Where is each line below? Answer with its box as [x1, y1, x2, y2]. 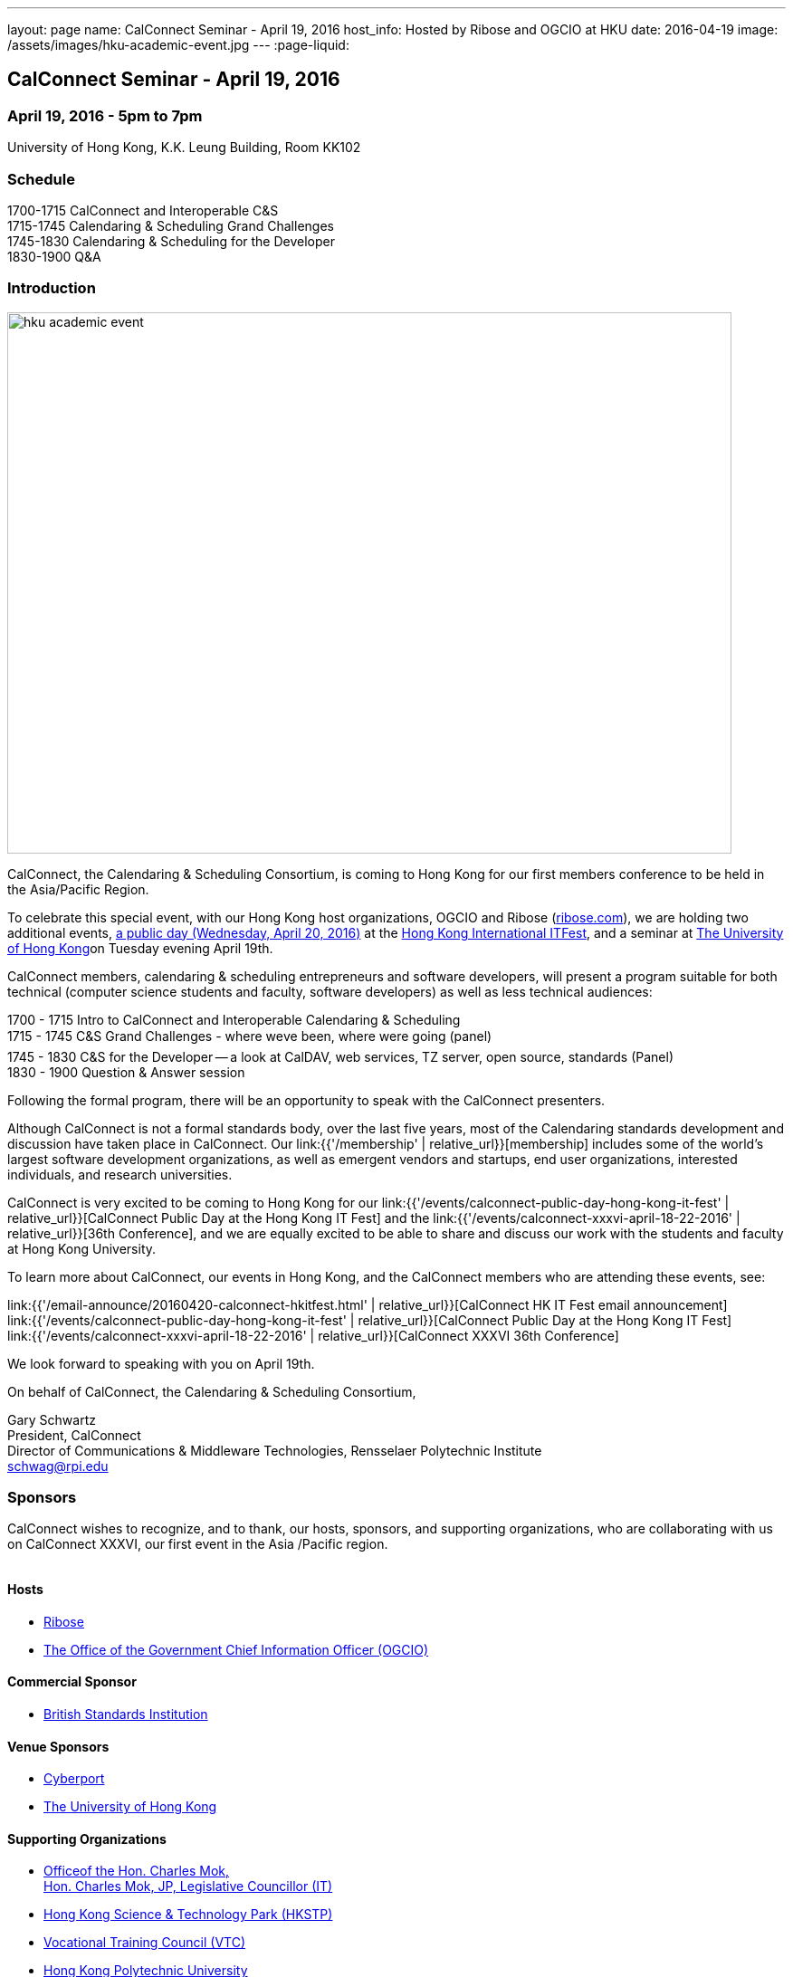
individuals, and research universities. [7, 1166, 233, 1182]
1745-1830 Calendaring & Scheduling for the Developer [7, 233, 335, 249]
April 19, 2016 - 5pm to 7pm [7, 106, 203, 125]
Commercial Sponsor [7, 1674, 137, 1690]
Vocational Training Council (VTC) [43, 1934, 245, 1951]
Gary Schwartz [7, 1411, 96, 1428]
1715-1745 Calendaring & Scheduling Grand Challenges [7, 217, 334, 234]
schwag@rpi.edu [7, 1457, 109, 1474]
